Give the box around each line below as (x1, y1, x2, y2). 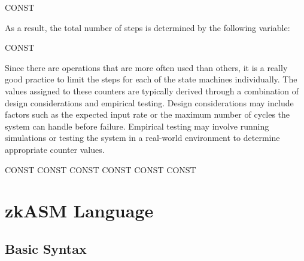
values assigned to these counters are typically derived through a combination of (5, 84, 299, 97)
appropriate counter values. (5, 143, 105, 155)
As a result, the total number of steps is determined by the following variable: (5, 21, 290, 33)
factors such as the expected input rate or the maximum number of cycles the (5, 108, 290, 121)
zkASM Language (5, 198, 154, 223)
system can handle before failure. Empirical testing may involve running (5, 119, 269, 132)
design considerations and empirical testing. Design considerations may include (5, 96, 294, 109)
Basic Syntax (5, 239, 87, 257)
